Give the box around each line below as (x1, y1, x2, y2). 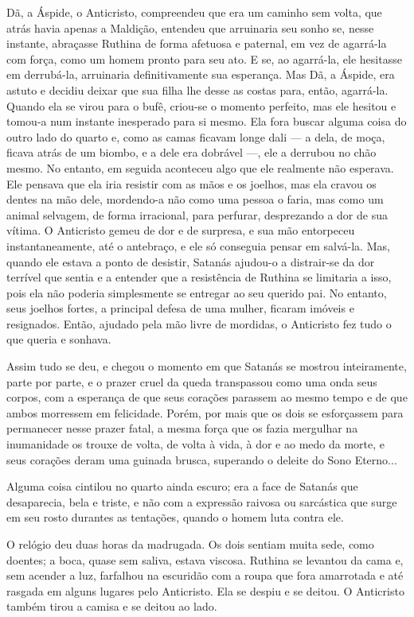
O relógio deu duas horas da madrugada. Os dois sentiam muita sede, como (6, 536, 374, 552)
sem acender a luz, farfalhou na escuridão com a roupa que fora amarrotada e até (6, 567, 404, 584)
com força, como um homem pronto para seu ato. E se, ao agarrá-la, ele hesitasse (6, 50, 402, 67)
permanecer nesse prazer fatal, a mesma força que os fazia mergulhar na (6, 420, 358, 437)
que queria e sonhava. (6, 331, 111, 347)
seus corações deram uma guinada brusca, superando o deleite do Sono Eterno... (6, 451, 397, 468)
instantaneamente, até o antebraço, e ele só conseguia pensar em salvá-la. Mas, (6, 237, 390, 254)
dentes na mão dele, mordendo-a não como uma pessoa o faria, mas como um (6, 191, 384, 208)
